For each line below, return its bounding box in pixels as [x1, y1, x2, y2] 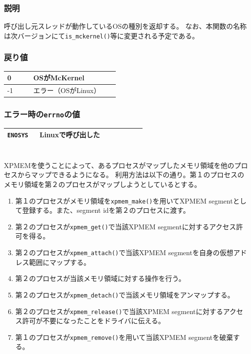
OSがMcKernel [33, 73, 85, 83]
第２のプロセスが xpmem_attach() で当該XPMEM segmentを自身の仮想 [15, 247, 233, 258]
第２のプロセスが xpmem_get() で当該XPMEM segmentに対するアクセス [15, 221, 236, 231]
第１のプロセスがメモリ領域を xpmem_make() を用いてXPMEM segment [15, 195, 233, 205]
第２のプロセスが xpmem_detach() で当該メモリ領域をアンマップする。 [15, 289, 234, 299]
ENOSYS [7, 132, 28, 139]
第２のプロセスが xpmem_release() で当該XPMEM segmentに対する [15, 306, 223, 316]
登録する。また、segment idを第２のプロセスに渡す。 [22, 205, 190, 215]
